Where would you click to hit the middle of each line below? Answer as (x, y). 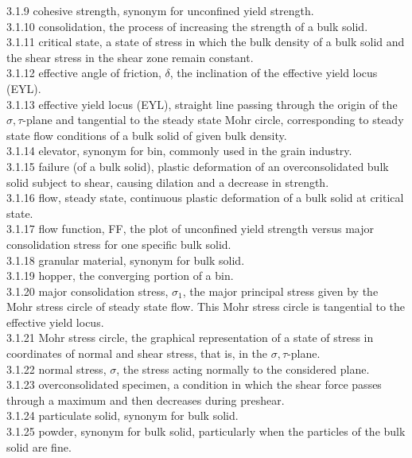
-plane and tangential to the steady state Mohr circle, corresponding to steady (213, 120)
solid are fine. (39, 446)
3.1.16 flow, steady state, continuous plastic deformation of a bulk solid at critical (205, 198)
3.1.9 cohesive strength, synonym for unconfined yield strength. (160, 10)
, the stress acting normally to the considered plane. (243, 369)
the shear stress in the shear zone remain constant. (130, 57)
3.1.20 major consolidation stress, (87, 291)
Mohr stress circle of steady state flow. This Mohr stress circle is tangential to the (206, 307)
